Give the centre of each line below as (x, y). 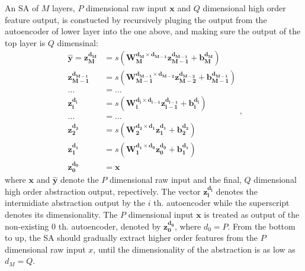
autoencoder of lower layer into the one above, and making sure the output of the (153, 31)
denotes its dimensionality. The (61, 214)
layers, (64, 8)
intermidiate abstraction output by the (75, 203)
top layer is (25, 42)
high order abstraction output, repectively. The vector (103, 191)
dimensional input (161, 214)
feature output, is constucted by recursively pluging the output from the (136, 19)
